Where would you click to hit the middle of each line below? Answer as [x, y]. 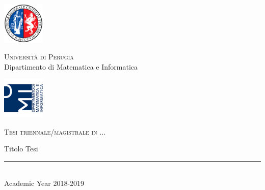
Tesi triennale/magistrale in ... [55, 131]
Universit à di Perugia [39, 57]
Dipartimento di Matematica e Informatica [71, 66]
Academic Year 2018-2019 [44, 183]
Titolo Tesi [21, 149]
